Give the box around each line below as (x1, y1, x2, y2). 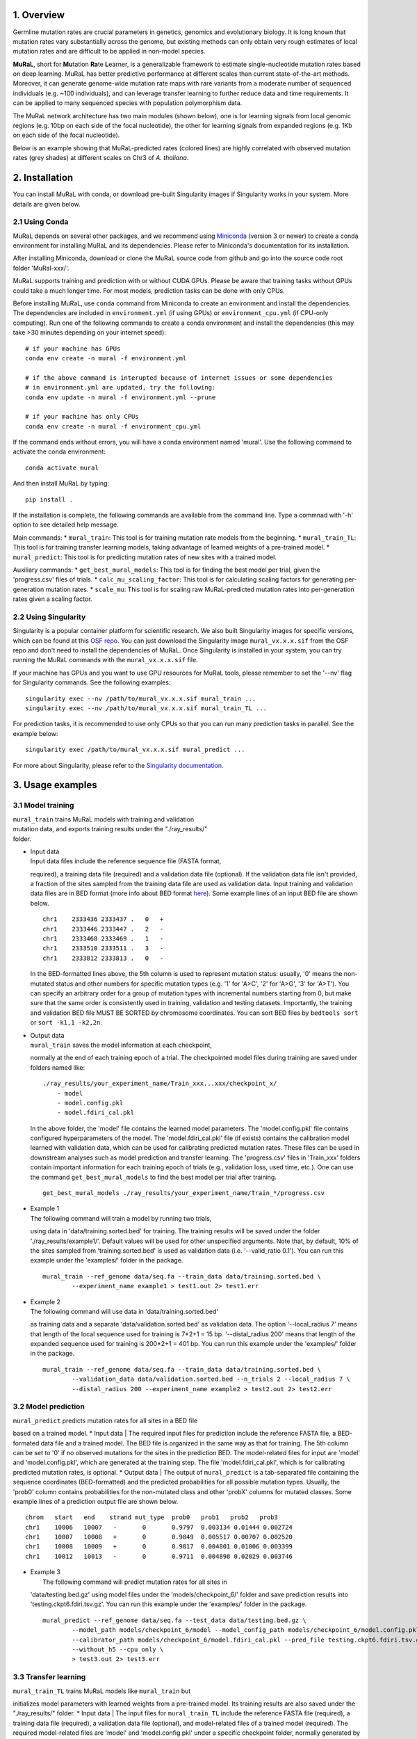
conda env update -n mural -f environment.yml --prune (25, 393, 216, 401)
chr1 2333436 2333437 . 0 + (42, 915, 164, 923)
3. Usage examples (13, 779, 97, 791)
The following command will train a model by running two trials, (30, 1214, 212, 1222)
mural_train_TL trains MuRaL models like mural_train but (13, 1687, 191, 1695)
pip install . (25, 495, 73, 504)
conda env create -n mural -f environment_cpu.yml (25, 422, 202, 431)
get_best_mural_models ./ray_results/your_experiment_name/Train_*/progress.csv (42, 1189, 325, 1197)
